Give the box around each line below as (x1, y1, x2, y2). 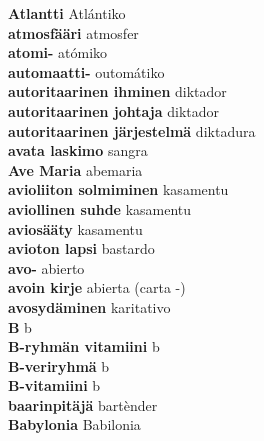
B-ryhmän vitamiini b (8, 336, 160, 357)
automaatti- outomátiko (8, 61, 165, 82)
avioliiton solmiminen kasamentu (8, 179, 229, 200)
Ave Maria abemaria (8, 159, 143, 180)
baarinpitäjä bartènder (8, 394, 158, 415)
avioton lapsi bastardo (8, 238, 155, 259)
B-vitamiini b (8, 375, 101, 396)
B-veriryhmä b (8, 355, 110, 376)
